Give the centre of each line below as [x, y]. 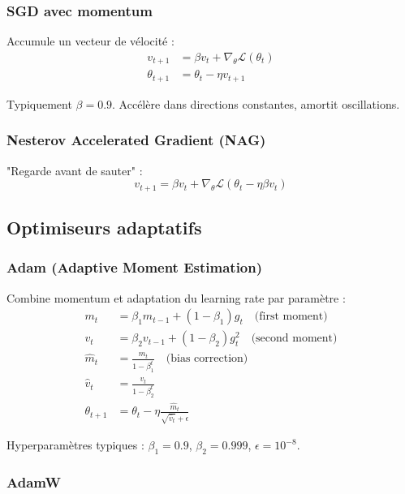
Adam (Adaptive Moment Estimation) [135, 267]
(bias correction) [207, 359]
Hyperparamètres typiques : [75, 445]
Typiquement [39, 103]
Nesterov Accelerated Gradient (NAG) [136, 140]
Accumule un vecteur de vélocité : [90, 41]
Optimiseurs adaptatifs [104, 228]
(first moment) [291, 317]
